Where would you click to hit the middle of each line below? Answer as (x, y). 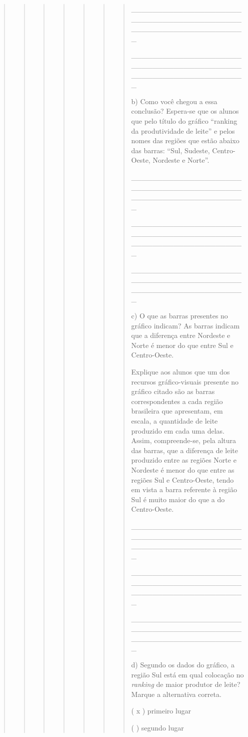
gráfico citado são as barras (173, 391)
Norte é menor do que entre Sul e (182, 345)
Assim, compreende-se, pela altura (184, 440)
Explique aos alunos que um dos (180, 372)
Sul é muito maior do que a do (178, 499)
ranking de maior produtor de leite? (186, 684)
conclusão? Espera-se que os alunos (185, 111)
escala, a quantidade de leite (174, 420)
